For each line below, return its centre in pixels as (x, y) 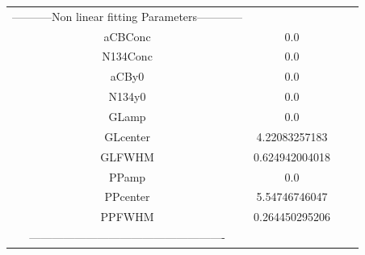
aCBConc (127, 36)
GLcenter (127, 136)
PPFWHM (127, 217)
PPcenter (127, 196)
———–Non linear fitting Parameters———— (128, 16)
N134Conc (127, 56)
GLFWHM (127, 156)
